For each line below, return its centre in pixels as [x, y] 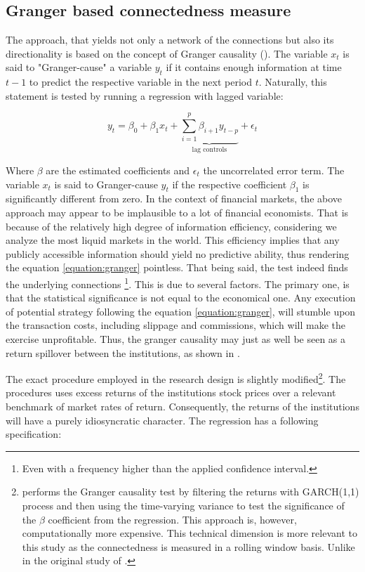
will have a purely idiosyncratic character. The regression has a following [162, 420]
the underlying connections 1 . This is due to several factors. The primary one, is [178, 282]
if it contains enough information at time [254, 67]
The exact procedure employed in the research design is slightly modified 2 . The [176, 378]
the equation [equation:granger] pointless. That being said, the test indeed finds [177, 267]
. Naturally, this [293, 82]
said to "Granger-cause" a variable [79, 67]
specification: [34, 434]
